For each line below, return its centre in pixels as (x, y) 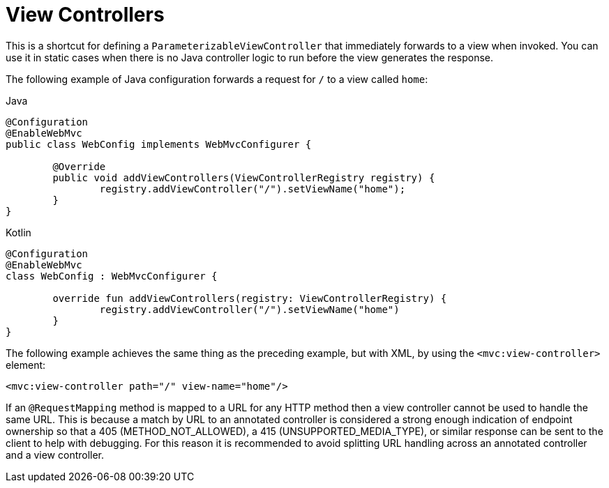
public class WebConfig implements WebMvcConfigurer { (159, 144)
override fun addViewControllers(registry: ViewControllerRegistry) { (250, 298)
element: (26, 365)
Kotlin (18, 232)
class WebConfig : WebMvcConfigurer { (112, 276)
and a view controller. (55, 455)
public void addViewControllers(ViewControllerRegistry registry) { (244, 177)
